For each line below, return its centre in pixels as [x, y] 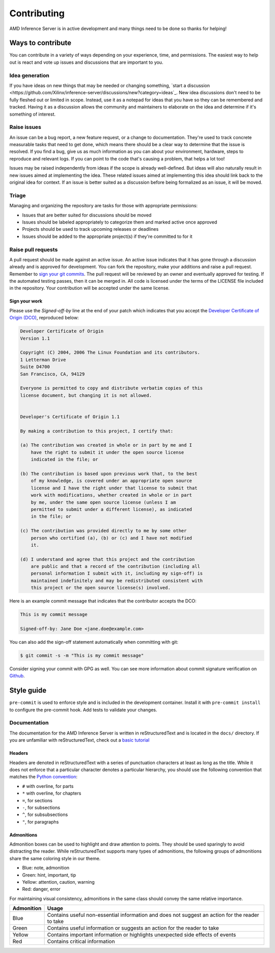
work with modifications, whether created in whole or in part [112, 495]
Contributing [37, 13]
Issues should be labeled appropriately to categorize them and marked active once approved [120, 222]
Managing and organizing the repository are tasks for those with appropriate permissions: [104, 206]
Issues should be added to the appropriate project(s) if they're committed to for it [107, 236]
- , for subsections [41, 807]
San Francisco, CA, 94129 [52, 374]
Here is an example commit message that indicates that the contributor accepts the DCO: [103, 601]
